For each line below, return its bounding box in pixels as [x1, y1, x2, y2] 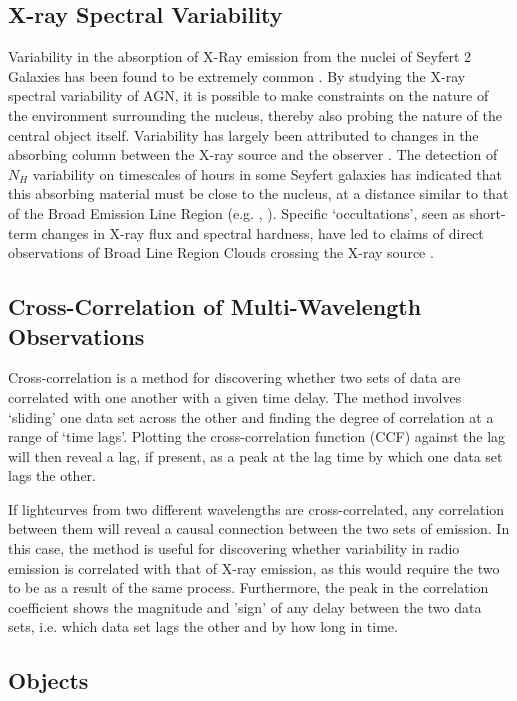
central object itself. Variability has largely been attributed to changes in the [8, 124, 479, 145]
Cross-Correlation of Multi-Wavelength [8, 291, 422, 322]
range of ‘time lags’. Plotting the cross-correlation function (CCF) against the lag [8, 426, 506, 447]
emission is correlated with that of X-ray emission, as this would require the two [8, 557, 500, 578]
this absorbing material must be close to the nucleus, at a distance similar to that [8, 183, 509, 204]
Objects [8, 665, 89, 696]
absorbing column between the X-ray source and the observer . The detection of [8, 144, 498, 165]
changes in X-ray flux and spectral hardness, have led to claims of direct [41, 222, 484, 243]
